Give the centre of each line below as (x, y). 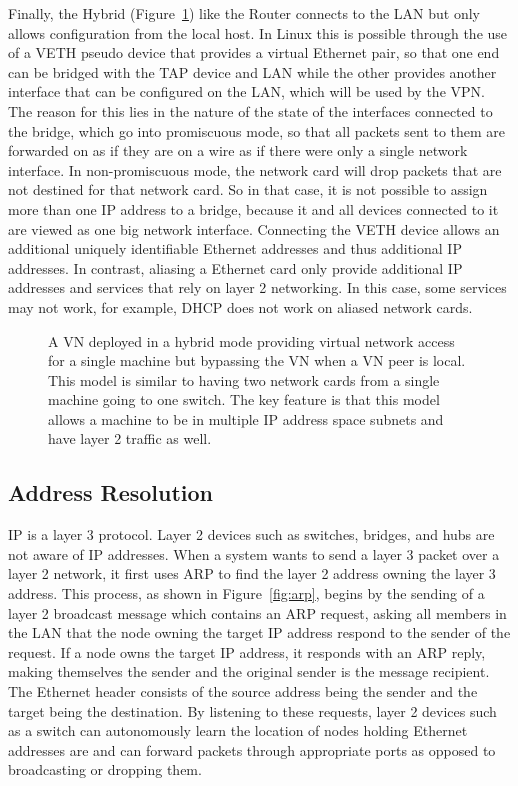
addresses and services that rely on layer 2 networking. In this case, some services (257, 287)
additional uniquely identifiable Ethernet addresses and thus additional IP (235, 248)
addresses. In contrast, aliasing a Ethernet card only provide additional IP (235, 267)
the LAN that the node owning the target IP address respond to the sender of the (259, 632)
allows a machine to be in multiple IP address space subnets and (246, 418)
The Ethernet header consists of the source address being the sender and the (243, 691)
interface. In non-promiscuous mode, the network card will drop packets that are (255, 169)
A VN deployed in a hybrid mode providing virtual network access (251, 340)
